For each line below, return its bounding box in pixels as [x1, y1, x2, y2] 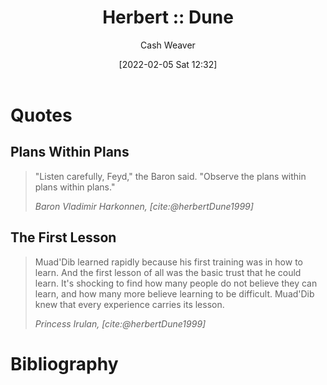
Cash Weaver [140, 39, 196, 51]
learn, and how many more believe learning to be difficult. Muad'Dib [34, 287, 315, 300]
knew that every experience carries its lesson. [34, 298, 225, 310]
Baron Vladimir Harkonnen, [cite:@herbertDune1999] [34, 200, 254, 212]
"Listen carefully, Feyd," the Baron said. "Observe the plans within [34, 170, 307, 182]
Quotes [10, 104, 73, 126]
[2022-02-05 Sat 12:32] [118, 58, 218, 70]
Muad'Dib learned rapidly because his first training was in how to [34, 256, 303, 268]
